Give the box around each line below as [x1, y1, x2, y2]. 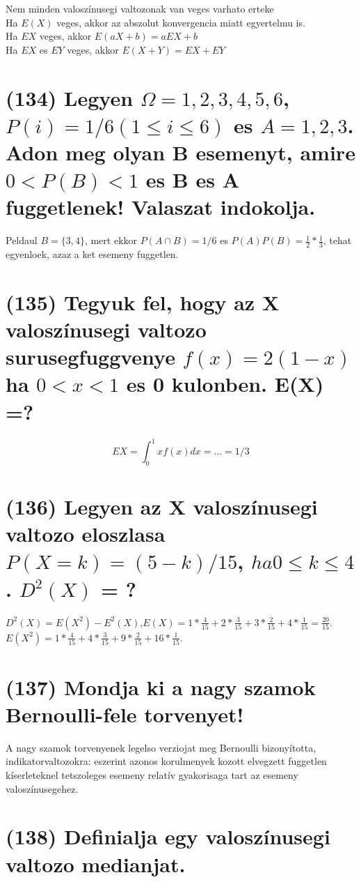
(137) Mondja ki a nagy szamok [6, 672, 316, 701]
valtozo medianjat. [6, 849, 186, 878]
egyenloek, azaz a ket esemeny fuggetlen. [6, 247, 179, 261]
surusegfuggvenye [6, 342, 175, 371]
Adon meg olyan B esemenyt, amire [6, 137, 355, 166]
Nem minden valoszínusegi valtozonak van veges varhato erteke [6, 1, 274, 15]
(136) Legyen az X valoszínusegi [6, 492, 318, 521]
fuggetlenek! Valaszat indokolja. [6, 192, 316, 221]
